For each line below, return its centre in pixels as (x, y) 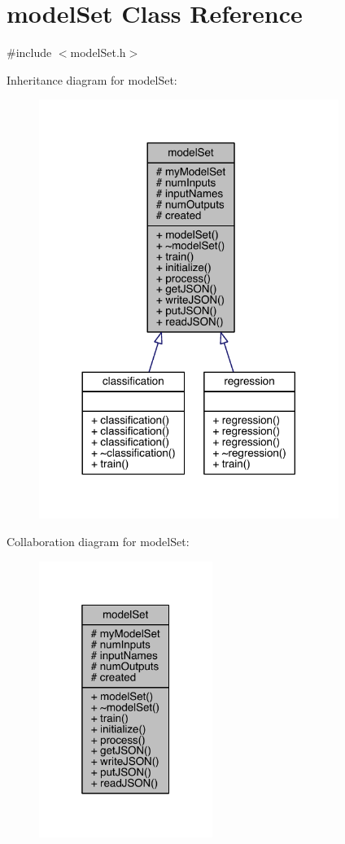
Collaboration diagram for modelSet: (98, 542)
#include (29, 52)
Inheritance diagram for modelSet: (92, 79)
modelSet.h (98, 52)
